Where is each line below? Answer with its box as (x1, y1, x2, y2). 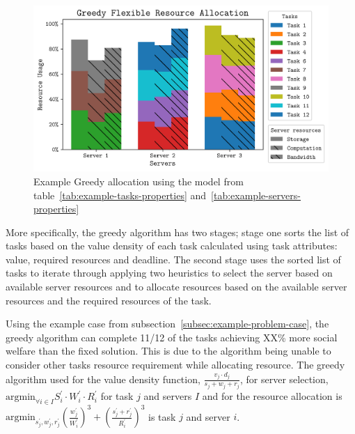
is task (148, 409, 176, 424)
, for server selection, (240, 371, 329, 386)
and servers (143, 389, 192, 403)
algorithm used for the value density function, (6, 371, 200, 386)
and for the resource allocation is (202, 389, 342, 403)
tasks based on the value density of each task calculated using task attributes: (6, 238, 338, 253)
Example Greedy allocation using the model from (33, 173, 244, 188)
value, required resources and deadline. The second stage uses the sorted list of (6, 251, 341, 266)
